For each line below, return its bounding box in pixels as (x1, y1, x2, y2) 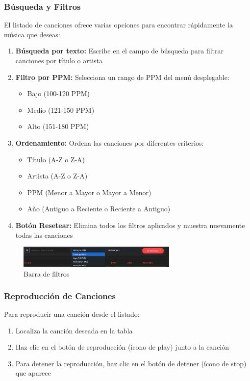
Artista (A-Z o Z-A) (27, 171, 88, 181)
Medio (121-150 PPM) (27, 104, 95, 115)
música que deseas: (4, 29, 60, 39)
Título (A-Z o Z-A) (27, 154, 85, 164)
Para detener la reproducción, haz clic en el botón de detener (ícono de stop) (15, 358, 247, 368)
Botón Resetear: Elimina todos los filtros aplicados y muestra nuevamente (15, 220, 245, 230)
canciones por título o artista (15, 55, 102, 65)
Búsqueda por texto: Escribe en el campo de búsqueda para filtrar (15, 46, 224, 56)
